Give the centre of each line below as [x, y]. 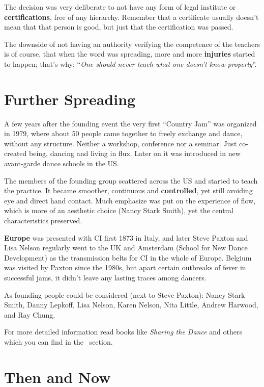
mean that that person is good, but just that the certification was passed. [119, 27]
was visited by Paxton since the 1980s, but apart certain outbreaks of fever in [125, 267]
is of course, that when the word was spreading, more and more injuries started [130, 54]
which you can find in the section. [58, 341]
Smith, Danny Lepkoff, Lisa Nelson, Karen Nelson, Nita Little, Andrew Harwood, [131, 305]
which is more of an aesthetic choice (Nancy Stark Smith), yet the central [119, 210]
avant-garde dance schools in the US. [62, 163]
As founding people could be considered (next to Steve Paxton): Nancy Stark [125, 294]
